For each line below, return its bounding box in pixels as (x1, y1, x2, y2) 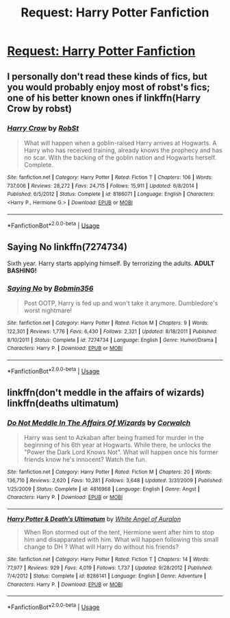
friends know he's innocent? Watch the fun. (23, 456, 147, 464)
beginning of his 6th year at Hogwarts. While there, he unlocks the (23, 441, 212, 449)
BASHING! (7, 266, 37, 275)
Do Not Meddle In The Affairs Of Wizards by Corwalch (7, 418, 191, 428)
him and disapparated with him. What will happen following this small (23, 535, 219, 543)
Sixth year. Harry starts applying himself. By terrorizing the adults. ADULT (7, 259, 215, 267)
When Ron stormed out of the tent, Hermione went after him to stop (23, 528, 214, 536)
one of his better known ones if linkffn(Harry (7, 92, 201, 103)
